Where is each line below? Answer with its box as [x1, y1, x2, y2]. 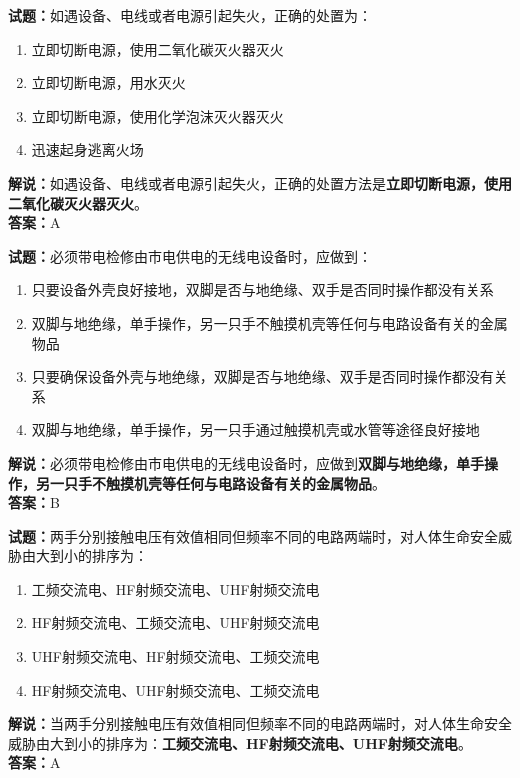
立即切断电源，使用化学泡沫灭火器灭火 [31, 105, 284, 126]
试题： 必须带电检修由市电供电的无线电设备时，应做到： [8, 245, 372, 266]
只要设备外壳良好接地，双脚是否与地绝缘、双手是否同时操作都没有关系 [31, 279, 494, 300]
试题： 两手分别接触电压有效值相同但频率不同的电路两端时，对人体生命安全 [8, 525, 498, 546]
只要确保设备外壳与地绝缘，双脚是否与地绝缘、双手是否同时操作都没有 [31, 366, 494, 387]
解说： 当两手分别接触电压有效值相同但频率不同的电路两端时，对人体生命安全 [8, 713, 512, 734]
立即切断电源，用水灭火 [31, 72, 186, 93]
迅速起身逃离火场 [31, 139, 144, 160]
